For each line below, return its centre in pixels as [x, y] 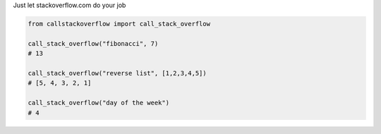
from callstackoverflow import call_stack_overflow [119, 24]
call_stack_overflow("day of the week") [98, 103]
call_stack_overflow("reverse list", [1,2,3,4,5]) [117, 73]
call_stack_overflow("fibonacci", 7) [93, 43]
